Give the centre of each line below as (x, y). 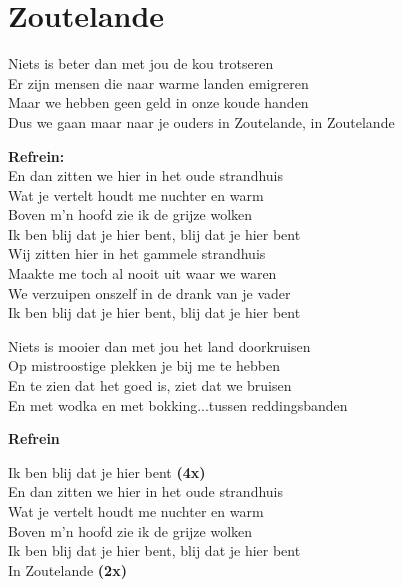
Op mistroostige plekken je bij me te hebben (144, 365)
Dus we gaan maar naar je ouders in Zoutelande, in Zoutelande (201, 121)
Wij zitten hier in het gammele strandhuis (137, 253)
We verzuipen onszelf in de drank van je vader (149, 292)
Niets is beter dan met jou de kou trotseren (141, 63)
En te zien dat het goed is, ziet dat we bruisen (150, 385)
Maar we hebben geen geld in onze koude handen (158, 102)
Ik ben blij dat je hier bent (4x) (107, 471)
